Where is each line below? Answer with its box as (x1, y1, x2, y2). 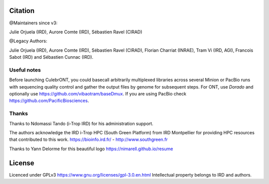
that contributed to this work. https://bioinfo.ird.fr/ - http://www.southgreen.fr (9, 137, 168, 143)
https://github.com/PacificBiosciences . (9, 97, 89, 104)
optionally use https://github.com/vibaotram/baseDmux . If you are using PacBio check (9, 91, 187, 96)
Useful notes (9, 66, 41, 73)
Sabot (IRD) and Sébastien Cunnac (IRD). (9, 54, 94, 60)
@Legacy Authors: (9, 38, 47, 44)
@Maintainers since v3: (9, 20, 58, 26)
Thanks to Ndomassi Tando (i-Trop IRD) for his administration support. (9, 120, 154, 126)
